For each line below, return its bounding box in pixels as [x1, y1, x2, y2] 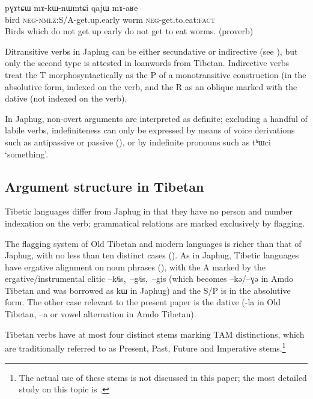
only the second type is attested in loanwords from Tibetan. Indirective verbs [5, 56, 290, 69]
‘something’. [5, 147, 49, 160]
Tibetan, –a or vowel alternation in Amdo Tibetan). [5, 308, 196, 320]
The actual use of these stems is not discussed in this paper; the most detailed [19, 371, 307, 383]
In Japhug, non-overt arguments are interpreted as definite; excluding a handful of [5, 112, 308, 124]
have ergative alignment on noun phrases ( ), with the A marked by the [5, 260, 266, 273]
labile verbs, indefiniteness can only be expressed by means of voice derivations [5, 124, 295, 136]
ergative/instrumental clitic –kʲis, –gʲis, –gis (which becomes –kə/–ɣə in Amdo [5, 272, 294, 285]
